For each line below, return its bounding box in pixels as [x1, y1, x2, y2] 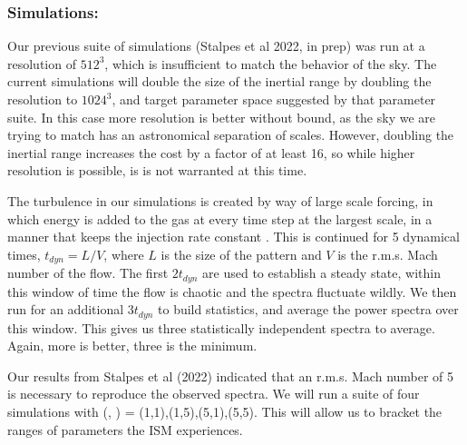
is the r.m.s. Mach [337, 244, 438, 263]
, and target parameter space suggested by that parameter [112, 90, 436, 108]
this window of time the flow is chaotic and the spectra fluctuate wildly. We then [7, 282, 457, 301]
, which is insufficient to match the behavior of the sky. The [104, 54, 437, 73]
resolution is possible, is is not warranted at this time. [7, 161, 307, 180]
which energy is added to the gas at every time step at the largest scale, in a [7, 209, 433, 228]
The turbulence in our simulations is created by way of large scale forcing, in [7, 191, 433, 210]
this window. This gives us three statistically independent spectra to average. [7, 318, 435, 337]
